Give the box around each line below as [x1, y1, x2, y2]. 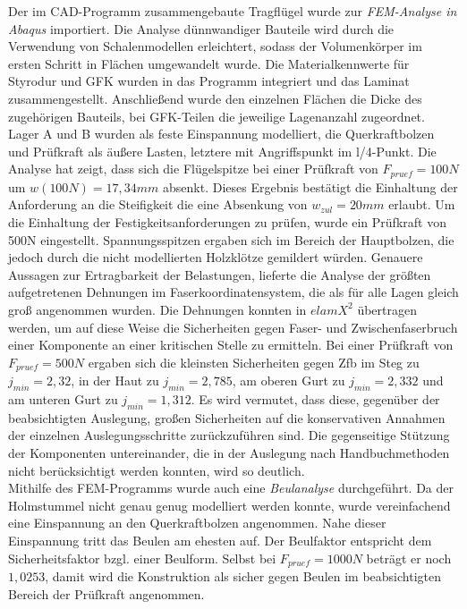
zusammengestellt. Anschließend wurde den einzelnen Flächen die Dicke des [8, 89, 422, 107]
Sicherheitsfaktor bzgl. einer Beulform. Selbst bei [8, 548, 276, 567]
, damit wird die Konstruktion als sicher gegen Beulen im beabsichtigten [45, 566, 442, 585]
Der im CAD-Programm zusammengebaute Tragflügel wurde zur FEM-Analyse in [8, 2, 457, 20]
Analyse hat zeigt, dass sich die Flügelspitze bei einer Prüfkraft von [8, 159, 378, 178]
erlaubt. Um [388, 195, 455, 214]
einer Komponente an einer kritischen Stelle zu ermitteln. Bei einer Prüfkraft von [8, 335, 454, 354]
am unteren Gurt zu [8, 389, 118, 408]
